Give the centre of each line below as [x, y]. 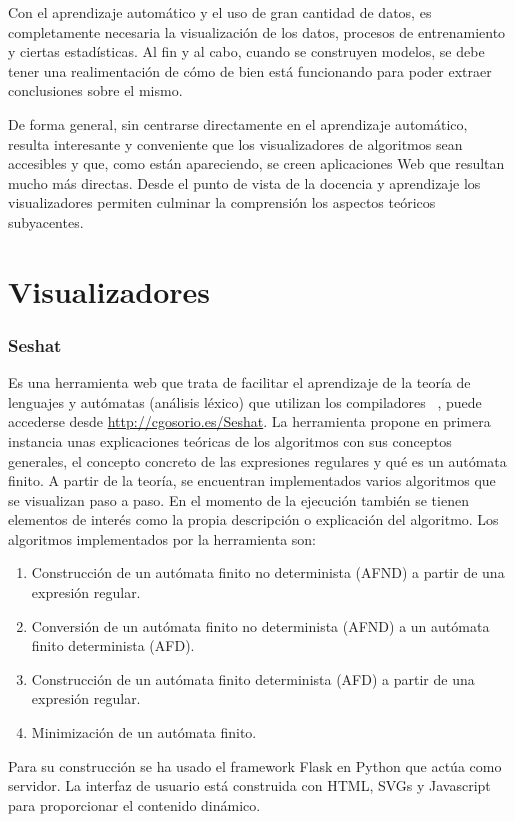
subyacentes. [46, 221]
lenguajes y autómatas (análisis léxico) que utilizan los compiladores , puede [245, 401]
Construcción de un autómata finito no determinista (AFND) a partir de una [268, 572]
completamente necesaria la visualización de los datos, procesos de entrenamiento [257, 31]
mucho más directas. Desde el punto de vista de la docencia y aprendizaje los [244, 182]
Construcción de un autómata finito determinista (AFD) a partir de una [253, 678]
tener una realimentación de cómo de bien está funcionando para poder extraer [250, 70]
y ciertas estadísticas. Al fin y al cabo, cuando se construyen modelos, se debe [246, 51]
